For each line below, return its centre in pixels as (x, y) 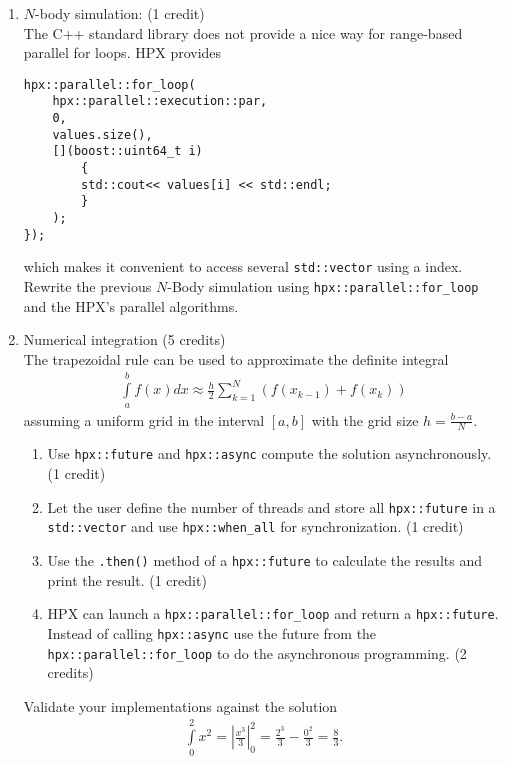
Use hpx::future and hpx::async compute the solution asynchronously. (269, 453)
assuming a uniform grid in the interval (144, 419)
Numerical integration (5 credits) (124, 339)
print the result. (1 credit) (127, 579)
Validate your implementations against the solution (180, 705)
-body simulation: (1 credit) (120, 13)
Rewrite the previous (87, 286)
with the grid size (365, 419)
